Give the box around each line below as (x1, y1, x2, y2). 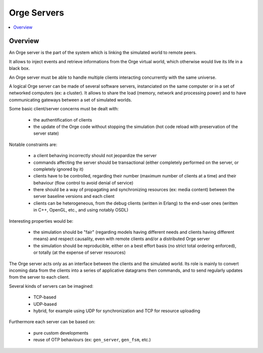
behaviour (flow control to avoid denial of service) (33, 180, 133, 186)
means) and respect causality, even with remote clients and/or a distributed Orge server (33, 236, 210, 242)
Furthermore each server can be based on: (9, 319, 95, 325)
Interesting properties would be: (9, 218, 74, 224)
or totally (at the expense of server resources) (33, 249, 126, 255)
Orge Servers (9, 7, 64, 18)
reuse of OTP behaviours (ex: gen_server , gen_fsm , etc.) (33, 337, 151, 343)
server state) (33, 130, 59, 136)
